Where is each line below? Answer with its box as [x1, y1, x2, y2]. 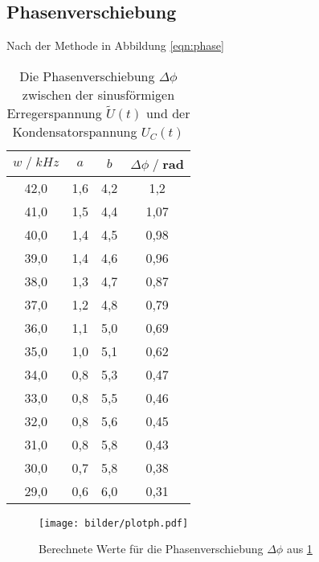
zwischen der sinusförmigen [22, 84, 175, 104]
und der [146, 103, 190, 122]
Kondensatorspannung [12, 121, 137, 141]
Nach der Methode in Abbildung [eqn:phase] [6, 37, 224, 54]
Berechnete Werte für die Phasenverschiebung [39, 540, 264, 557]
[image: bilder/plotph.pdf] [39, 517, 189, 529]
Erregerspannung [6, 103, 102, 122]
